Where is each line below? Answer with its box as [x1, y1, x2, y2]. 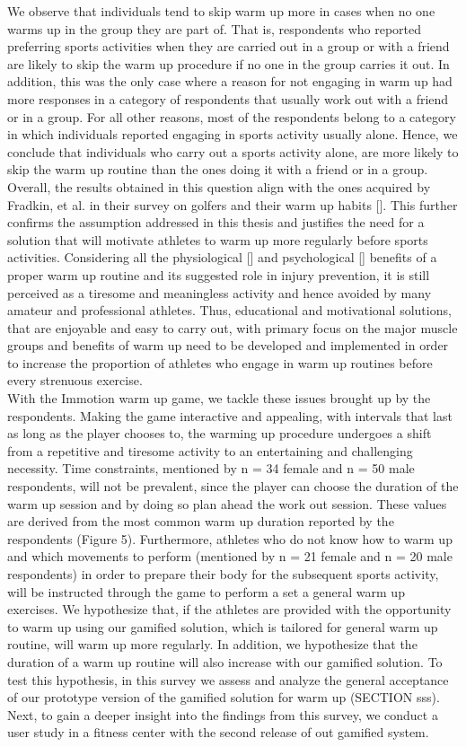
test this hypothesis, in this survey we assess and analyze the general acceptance [7, 670, 449, 689]
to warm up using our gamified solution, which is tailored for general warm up [7, 617, 438, 636]
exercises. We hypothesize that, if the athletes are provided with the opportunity [7, 600, 452, 619]
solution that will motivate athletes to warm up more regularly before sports [7, 230, 428, 249]
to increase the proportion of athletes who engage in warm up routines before [7, 353, 433, 372]
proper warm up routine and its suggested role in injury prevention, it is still [7, 265, 430, 284]
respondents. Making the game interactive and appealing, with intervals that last [7, 406, 453, 425]
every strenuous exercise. [7, 371, 143, 390]
